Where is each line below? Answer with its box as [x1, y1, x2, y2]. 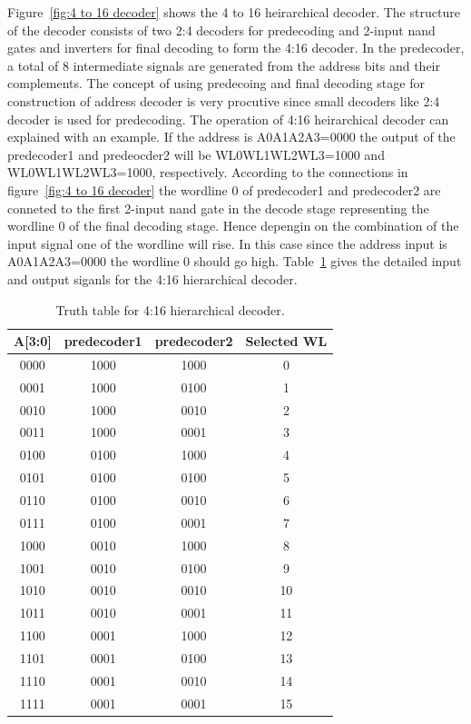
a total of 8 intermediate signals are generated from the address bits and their [7, 55, 440, 74]
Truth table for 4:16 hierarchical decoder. [55, 300, 285, 319]
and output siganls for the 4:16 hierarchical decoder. [7, 269, 298, 288]
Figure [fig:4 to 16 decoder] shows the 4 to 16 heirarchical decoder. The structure [7, 3, 460, 21]
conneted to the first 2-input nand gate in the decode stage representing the [7, 198, 429, 217]
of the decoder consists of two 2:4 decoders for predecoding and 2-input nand [7, 20, 436, 39]
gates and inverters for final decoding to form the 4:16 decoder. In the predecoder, [7, 38, 465, 57]
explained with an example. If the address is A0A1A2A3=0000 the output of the [7, 127, 456, 146]
